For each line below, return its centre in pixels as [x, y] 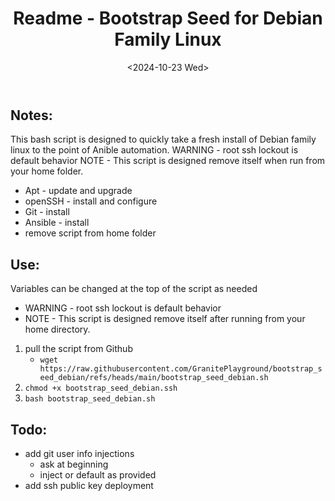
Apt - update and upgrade [78, 191]
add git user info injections [79, 453]
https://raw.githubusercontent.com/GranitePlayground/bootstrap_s [181, 369]
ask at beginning [74, 464]
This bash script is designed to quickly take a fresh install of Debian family [163, 139]
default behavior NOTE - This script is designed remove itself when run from [168, 161]
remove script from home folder [90, 233]
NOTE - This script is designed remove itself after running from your [165, 319]
